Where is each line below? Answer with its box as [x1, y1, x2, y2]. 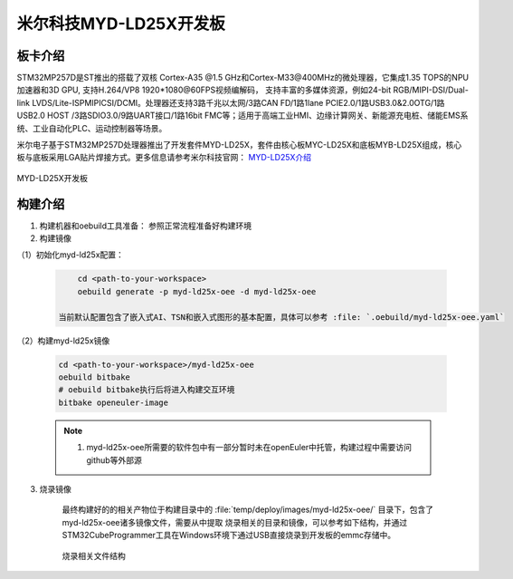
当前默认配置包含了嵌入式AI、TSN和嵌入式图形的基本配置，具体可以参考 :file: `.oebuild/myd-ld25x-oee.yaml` [58, 312, 505, 322]
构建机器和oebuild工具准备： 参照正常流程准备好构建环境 [39, 220, 252, 231]
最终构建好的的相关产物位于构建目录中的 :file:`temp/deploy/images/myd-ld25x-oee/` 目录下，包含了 [62, 504, 434, 516]
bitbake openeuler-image [58, 397, 169, 408]
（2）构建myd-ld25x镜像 [16, 335, 110, 346]
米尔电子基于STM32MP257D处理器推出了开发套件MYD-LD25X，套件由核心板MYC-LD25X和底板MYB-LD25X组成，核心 [16, 140, 462, 150]
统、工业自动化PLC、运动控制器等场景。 [16, 122, 167, 133]
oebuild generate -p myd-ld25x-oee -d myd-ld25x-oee [77, 286, 317, 296]
